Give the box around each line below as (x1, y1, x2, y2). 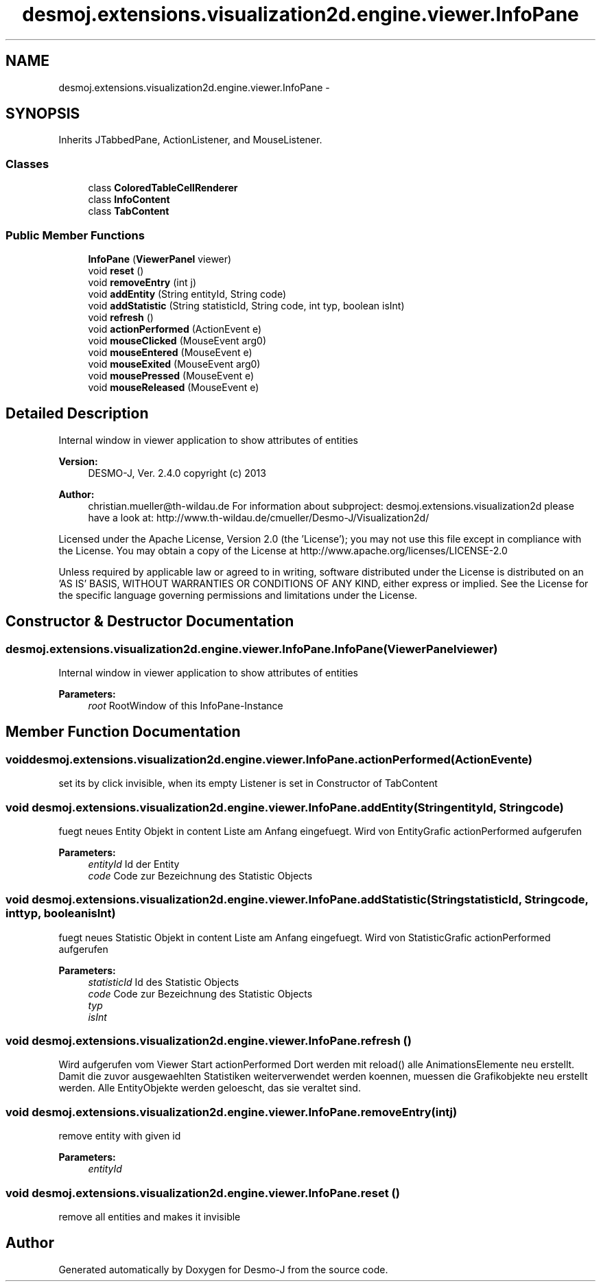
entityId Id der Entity (88, 858, 180, 870)
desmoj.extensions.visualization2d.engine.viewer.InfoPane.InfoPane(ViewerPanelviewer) (5, 641, 498, 656)
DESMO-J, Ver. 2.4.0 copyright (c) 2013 (88, 467, 266, 479)
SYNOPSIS (5, 105, 80, 123)
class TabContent (88, 205, 169, 217)
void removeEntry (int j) (88, 276, 197, 288)
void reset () (88, 264, 144, 276)
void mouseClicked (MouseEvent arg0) (88, 334, 267, 346)
